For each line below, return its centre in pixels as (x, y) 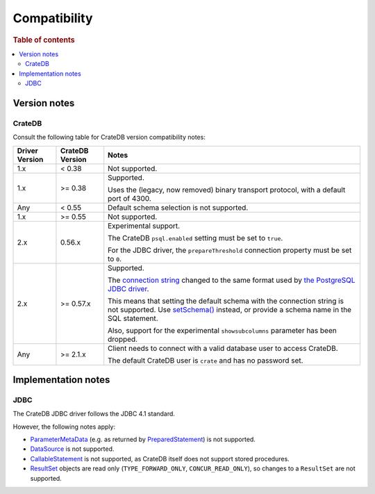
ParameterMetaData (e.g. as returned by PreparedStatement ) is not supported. (143, 439)
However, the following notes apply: (64, 427)
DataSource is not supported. (72, 449)
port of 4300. (130, 198)
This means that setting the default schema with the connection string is (226, 301)
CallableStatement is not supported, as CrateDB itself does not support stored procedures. (160, 459)
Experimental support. (144, 226)
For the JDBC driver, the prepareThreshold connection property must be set (230, 250)
